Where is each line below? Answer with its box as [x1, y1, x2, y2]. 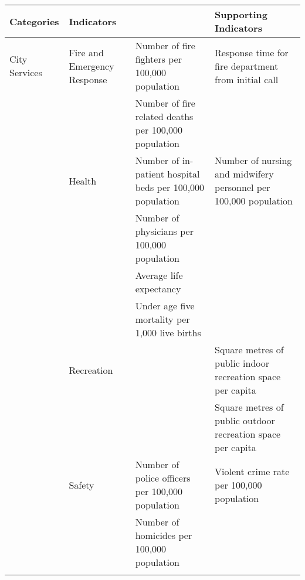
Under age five [135, 299, 195, 312]
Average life [135, 268, 183, 282]
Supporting [215, 8, 267, 21]
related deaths [135, 110, 194, 123]
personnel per [215, 180, 270, 194]
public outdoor [215, 414, 275, 427]
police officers [135, 471, 191, 485]
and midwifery [215, 167, 274, 180]
